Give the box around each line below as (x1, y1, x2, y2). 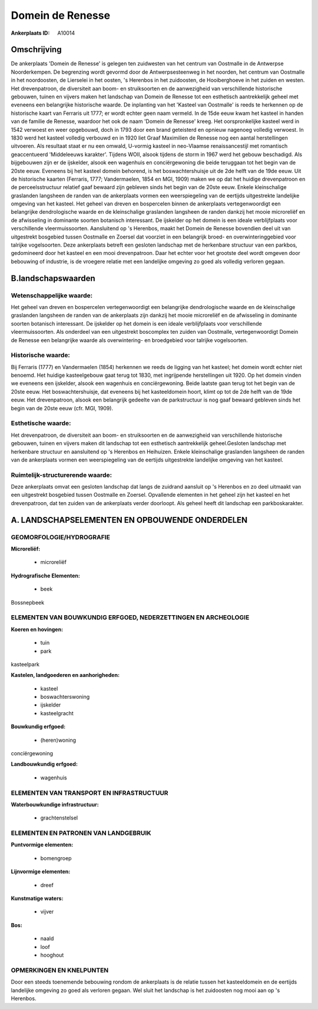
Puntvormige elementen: (11, 841, 74, 848)
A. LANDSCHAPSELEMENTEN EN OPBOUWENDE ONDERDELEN (11, 515, 248, 525)
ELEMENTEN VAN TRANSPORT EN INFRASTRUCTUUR (11, 789, 168, 797)
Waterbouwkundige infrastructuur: (11, 801, 100, 808)
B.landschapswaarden (11, 273, 95, 283)
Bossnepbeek (11, 599, 44, 606)
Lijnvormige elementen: (11, 868, 71, 875)
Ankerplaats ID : (11, 29, 50, 36)
